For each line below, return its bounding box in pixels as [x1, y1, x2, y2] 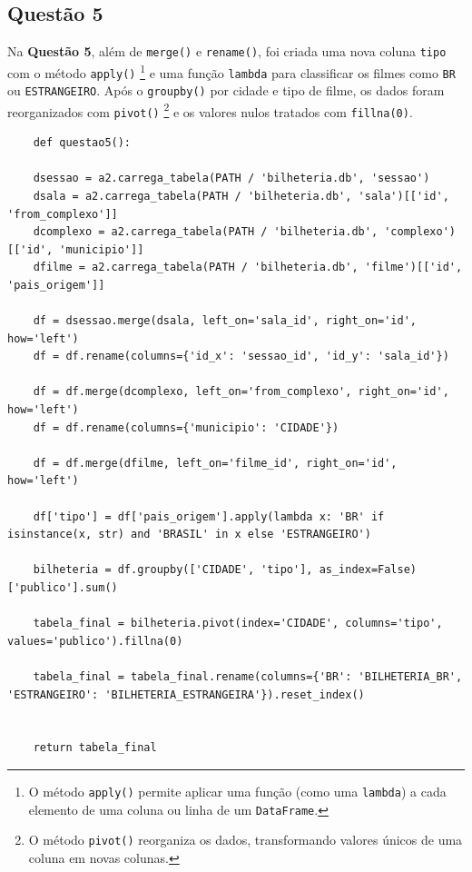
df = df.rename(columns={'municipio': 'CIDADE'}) [33, 421, 339, 434]
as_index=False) [319, 563, 418, 577]
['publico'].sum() [7, 580, 118, 594]
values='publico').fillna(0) [7, 634, 183, 648]
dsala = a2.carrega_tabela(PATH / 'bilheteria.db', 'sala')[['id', [33, 189, 449, 203]
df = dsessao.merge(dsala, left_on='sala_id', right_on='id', [33, 314, 418, 328]
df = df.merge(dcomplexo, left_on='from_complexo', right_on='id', [33, 385, 449, 399]
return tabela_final [33, 741, 157, 755]
